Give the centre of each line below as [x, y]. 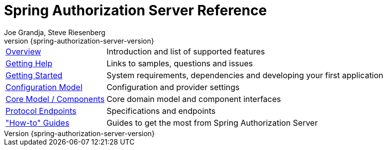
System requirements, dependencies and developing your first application [245, 75]
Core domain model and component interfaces [194, 99]
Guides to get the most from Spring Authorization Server [212, 123]
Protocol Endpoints [41, 111]
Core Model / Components [55, 99]
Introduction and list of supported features [186, 51]
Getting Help [29, 63]
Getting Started [34, 75]
